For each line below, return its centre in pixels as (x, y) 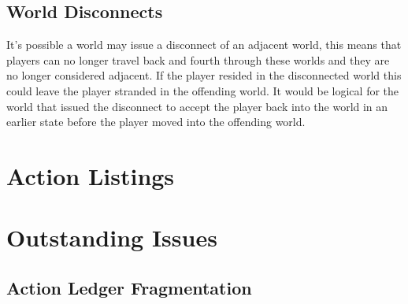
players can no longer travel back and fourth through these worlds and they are (198, 59)
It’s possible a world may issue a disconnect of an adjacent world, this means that (204, 44)
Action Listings (91, 175)
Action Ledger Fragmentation (129, 287)
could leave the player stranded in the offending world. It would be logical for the (203, 90)
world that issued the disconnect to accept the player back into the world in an (197, 106)
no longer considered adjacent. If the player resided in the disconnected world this (204, 75)
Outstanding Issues (112, 237)
